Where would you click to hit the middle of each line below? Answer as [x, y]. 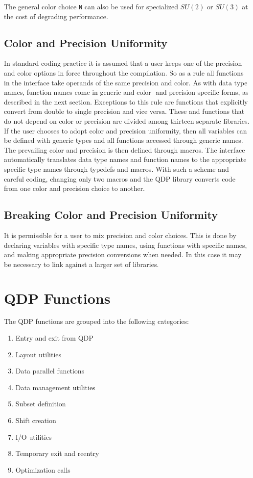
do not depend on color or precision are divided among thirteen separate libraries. [127, 121]
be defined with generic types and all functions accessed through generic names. [124, 140]
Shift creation [36, 420]
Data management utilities [55, 387]
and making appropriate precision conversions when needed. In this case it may [123, 254]
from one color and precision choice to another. [75, 188]
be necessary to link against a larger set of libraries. [81, 264]
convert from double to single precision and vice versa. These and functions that [124, 111]
